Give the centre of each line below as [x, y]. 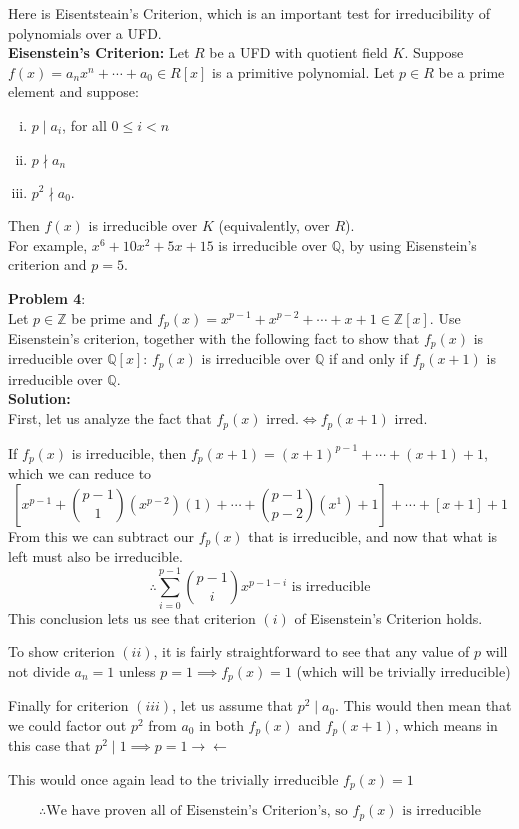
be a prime [471, 71]
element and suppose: [73, 91]
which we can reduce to [80, 472]
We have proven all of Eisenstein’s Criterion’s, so [197, 811]
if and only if [368, 358]
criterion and [47, 264]
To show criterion [61, 651]
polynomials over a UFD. [85, 32]
